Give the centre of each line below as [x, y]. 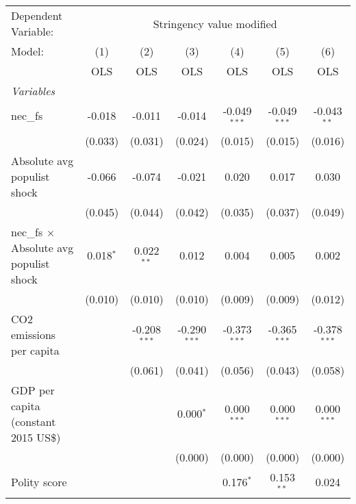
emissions [34, 334]
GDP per [33, 390]
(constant [34, 421]
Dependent [37, 15]
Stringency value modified [215, 23]
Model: [28, 51]
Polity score [39, 482]
